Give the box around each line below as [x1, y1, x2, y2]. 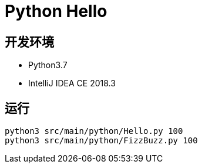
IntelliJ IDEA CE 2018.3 [28, 78, 116, 89]
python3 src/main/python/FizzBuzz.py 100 [5, 136, 198, 146]
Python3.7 [28, 60, 68, 70]
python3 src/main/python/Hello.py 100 [5, 126, 183, 136]
